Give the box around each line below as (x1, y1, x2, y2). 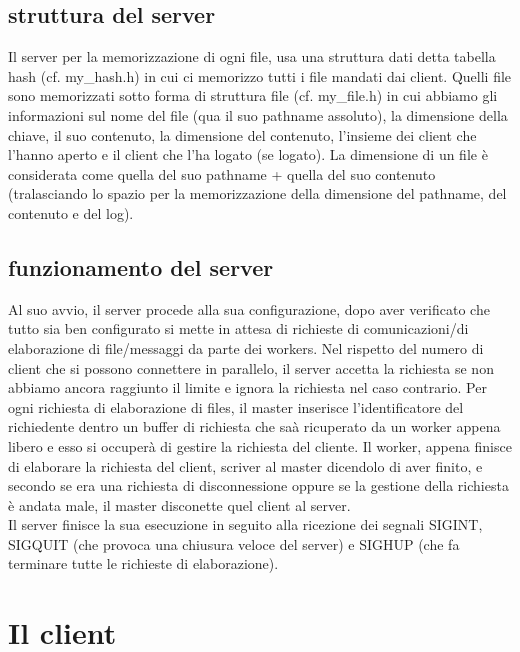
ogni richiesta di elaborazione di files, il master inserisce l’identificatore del (8, 396, 464, 417)
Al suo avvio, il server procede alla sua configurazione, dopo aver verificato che (8, 298, 490, 319)
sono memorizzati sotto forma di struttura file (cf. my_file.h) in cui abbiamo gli (8, 85, 498, 106)
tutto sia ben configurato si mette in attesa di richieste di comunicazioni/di (8, 318, 469, 339)
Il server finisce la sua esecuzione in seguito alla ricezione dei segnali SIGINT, (8, 514, 483, 535)
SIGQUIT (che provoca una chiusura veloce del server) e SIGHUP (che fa (8, 533, 460, 554)
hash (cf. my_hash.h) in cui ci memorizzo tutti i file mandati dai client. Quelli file (8, 65, 512, 86)
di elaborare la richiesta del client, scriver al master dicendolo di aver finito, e (8, 455, 483, 476)
